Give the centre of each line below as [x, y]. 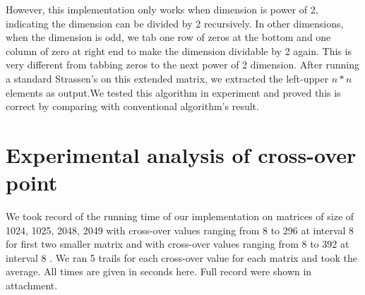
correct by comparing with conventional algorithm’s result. [132, 106]
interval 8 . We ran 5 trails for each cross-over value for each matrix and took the [181, 257]
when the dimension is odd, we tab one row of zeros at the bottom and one [168, 37]
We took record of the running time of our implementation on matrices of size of [180, 216]
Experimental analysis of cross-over [181, 154]
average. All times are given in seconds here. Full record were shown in [159, 271]
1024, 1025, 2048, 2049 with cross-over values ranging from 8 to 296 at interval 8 [180, 230]
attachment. [32, 285]
